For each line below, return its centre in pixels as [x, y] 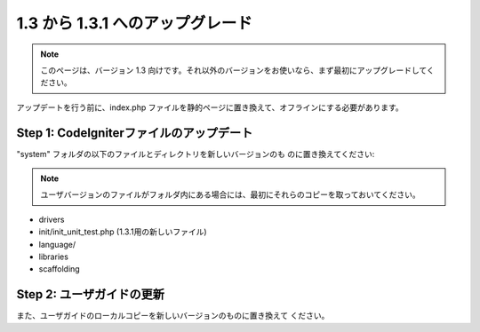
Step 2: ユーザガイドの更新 [90, 294]
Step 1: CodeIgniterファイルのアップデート [135, 133]
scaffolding [59, 269]
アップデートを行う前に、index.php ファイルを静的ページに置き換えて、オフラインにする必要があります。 [210, 107]
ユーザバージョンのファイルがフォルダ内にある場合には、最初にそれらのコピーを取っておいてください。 [231, 194]
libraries [53, 257]
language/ [57, 244]
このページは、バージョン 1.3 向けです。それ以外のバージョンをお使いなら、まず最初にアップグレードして [233, 70]
